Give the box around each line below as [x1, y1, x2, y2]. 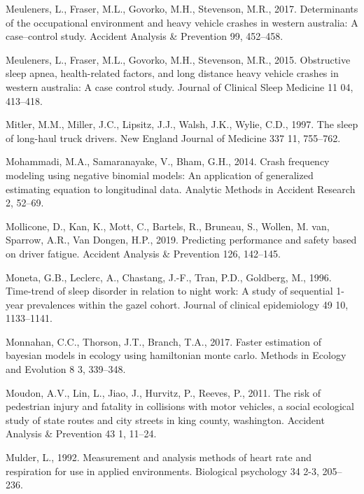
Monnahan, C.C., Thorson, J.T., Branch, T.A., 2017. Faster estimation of [6, 334, 321, 348]
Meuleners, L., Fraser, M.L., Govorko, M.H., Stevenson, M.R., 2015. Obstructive [6, 52, 351, 66]
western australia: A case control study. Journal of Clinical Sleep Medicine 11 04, [6, 79, 353, 94]
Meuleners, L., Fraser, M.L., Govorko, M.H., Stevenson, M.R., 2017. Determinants [6, 1, 358, 15]
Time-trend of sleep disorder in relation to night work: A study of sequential [6, 283, 333, 298]
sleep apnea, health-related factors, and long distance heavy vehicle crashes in [6, 66, 339, 80]
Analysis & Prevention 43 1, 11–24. [6, 426, 157, 441]
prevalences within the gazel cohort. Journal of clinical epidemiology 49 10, [27, 297, 349, 311]
